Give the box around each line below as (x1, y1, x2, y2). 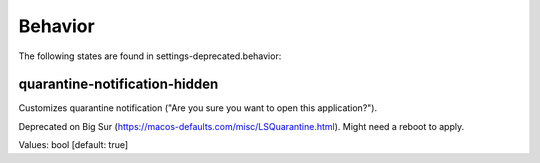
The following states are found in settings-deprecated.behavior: (18, 50, 282, 62)
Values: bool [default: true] (18, 139, 129, 151)
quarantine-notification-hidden (18, 76, 219, 93)
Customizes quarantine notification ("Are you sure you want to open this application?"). (18, 102, 378, 114)
